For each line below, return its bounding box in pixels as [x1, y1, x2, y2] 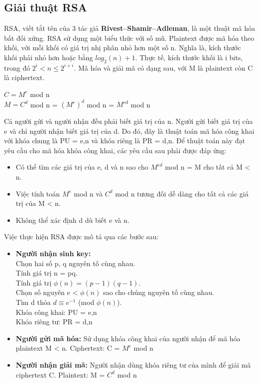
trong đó [4, 62, 30, 73]
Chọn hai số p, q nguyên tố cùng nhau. [15, 258, 135, 268]
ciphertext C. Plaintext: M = [15, 369, 105, 380]
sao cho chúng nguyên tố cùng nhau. [103, 287, 214, 297]
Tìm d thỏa [15, 296, 51, 307]
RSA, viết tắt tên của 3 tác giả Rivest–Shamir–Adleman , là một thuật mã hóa [4, 23, 255, 33]
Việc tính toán [15, 188, 60, 198]
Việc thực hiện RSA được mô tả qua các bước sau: [4, 231, 159, 242]
